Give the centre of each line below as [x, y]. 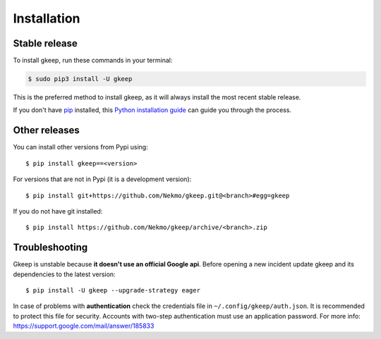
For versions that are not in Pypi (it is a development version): [102, 179]
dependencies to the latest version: [64, 274]
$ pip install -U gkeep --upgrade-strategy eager [113, 290]
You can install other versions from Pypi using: [80, 147]
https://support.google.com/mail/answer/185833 [84, 326]
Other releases [47, 130]
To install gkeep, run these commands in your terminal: [93, 61]
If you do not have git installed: [58, 211]
